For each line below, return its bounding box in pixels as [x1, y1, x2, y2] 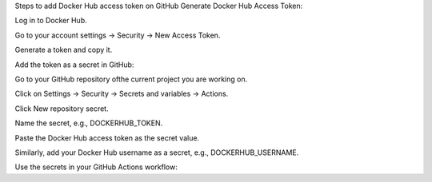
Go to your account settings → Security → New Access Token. [14, 30, 221, 40]
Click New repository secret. [14, 104, 109, 113]
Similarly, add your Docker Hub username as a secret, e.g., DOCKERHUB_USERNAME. [14, 148, 299, 157]
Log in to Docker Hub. [14, 16, 87, 26]
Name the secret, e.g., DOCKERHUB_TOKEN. [14, 118, 163, 128]
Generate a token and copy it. [14, 45, 113, 55]
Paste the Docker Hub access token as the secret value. [14, 133, 200, 143]
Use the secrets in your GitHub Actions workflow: [14, 162, 178, 172]
